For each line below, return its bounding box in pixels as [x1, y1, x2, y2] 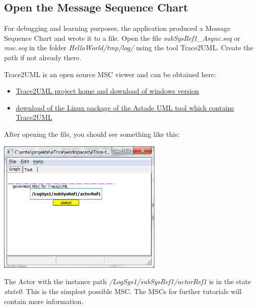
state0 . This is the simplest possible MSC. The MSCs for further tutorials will [4, 286, 242, 296]
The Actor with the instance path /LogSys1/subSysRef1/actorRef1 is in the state [4, 276, 251, 287]
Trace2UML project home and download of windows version [15, 86, 199, 96]
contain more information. [4, 296, 84, 306]
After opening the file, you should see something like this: [4, 128, 180, 139]
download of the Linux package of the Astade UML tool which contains [15, 102, 234, 112]
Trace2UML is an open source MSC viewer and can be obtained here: [4, 69, 216, 79]
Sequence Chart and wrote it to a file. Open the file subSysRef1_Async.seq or [4, 32, 241, 43]
